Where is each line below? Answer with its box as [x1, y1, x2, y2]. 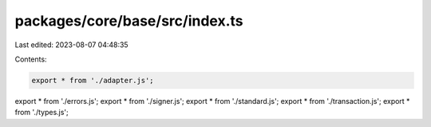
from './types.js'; [14, 108, 69, 117]
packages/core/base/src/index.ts [14, 12, 243, 30]
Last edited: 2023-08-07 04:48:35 [14, 40, 129, 50]
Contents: [14, 54, 47, 64]
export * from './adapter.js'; [31, 76, 155, 85]
